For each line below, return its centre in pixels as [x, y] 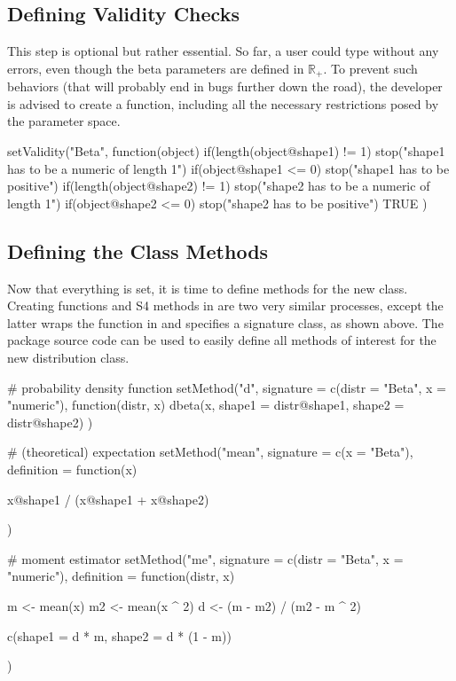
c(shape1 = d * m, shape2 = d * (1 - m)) [119, 635]
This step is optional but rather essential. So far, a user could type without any [223, 51]
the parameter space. [64, 121]
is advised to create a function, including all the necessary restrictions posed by [223, 103]
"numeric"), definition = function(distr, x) [121, 576]
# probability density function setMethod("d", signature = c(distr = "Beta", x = [227, 387]
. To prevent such [370, 68]
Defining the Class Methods [138, 250]
